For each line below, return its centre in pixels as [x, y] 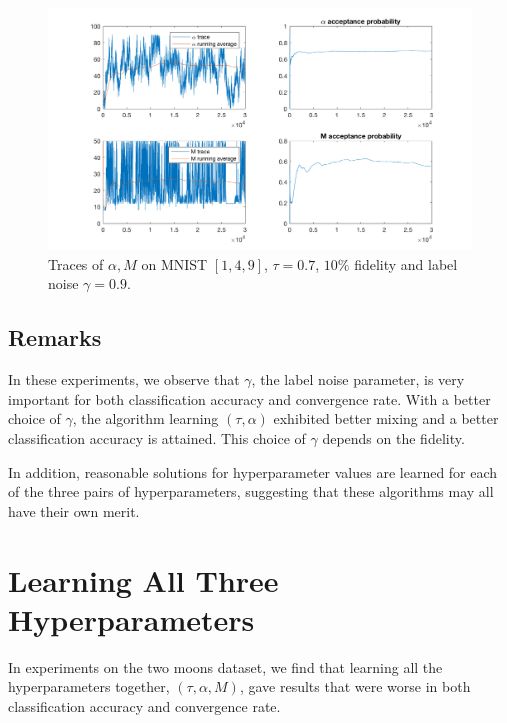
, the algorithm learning [145, 418]
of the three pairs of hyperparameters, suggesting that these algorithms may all [251, 491]
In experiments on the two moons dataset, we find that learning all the [225, 666]
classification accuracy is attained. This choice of [157, 437]
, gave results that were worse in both [355, 686]
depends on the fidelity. [393, 437]
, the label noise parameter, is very [358, 379]
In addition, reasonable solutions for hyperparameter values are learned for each [253, 471]
